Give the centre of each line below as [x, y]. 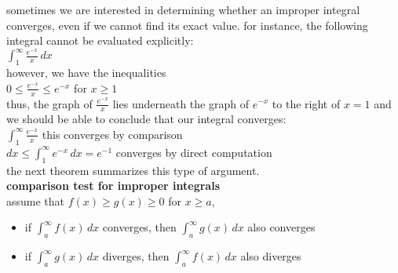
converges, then [139, 227]
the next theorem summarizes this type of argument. [133, 170]
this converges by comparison [112, 134]
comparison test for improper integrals [113, 186]
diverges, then [136, 256]
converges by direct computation [194, 152]
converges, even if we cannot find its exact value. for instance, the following [187, 25]
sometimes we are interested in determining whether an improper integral [183, 9]
